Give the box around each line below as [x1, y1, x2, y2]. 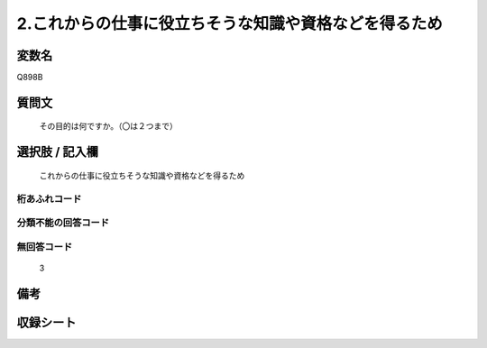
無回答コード [16, 240, 73, 252]
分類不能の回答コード [16, 216, 110, 229]
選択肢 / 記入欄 [16, 144, 99, 160]
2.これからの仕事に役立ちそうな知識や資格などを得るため [16, 14, 443, 33]
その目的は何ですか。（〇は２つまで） [39, 121, 178, 132]
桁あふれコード [16, 192, 82, 205]
